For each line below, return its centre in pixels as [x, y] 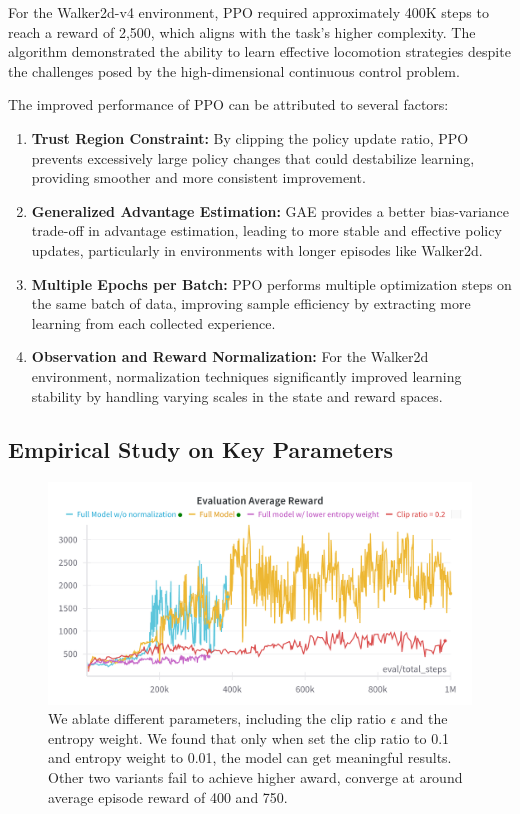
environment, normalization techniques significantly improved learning [246, 375]
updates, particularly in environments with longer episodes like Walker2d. [257, 249]
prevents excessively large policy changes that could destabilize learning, [253, 157]
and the [424, 718]
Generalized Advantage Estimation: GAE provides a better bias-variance [270, 210]
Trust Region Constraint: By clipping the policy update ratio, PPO [250, 137]
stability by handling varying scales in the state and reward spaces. [237, 395]
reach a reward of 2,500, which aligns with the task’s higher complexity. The [242, 31]
